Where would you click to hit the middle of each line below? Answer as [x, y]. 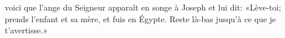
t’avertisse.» [26, 30]
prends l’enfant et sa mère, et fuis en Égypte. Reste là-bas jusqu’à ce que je [140, 18]
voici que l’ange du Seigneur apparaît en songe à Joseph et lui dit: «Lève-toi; [143, 7]
